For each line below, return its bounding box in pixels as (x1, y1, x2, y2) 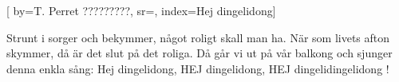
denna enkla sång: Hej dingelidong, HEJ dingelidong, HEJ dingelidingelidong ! (6, 60, 389, 76)
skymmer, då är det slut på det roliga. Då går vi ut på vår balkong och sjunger (6, 45, 393, 61)
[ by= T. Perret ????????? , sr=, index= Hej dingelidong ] (6, 2, 276, 18)
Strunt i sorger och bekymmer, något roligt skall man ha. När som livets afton (6, 29, 390, 45)
